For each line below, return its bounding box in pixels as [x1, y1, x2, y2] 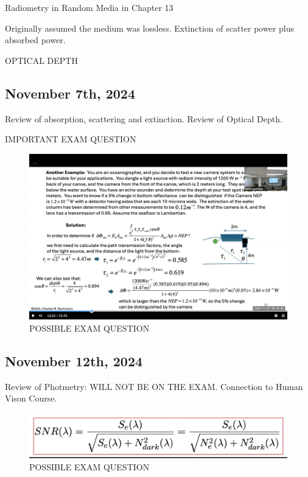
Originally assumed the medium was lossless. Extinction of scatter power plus [5, 21, 295, 34]
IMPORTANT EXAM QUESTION [5, 133, 136, 145]
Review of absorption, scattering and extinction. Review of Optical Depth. [5, 112, 282, 125]
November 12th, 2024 [5, 351, 143, 370]
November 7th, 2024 [5, 83, 135, 102]
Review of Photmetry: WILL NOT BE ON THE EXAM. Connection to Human [5, 380, 303, 392]
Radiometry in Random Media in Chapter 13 [5, 1, 173, 13]
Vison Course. [5, 392, 57, 405]
